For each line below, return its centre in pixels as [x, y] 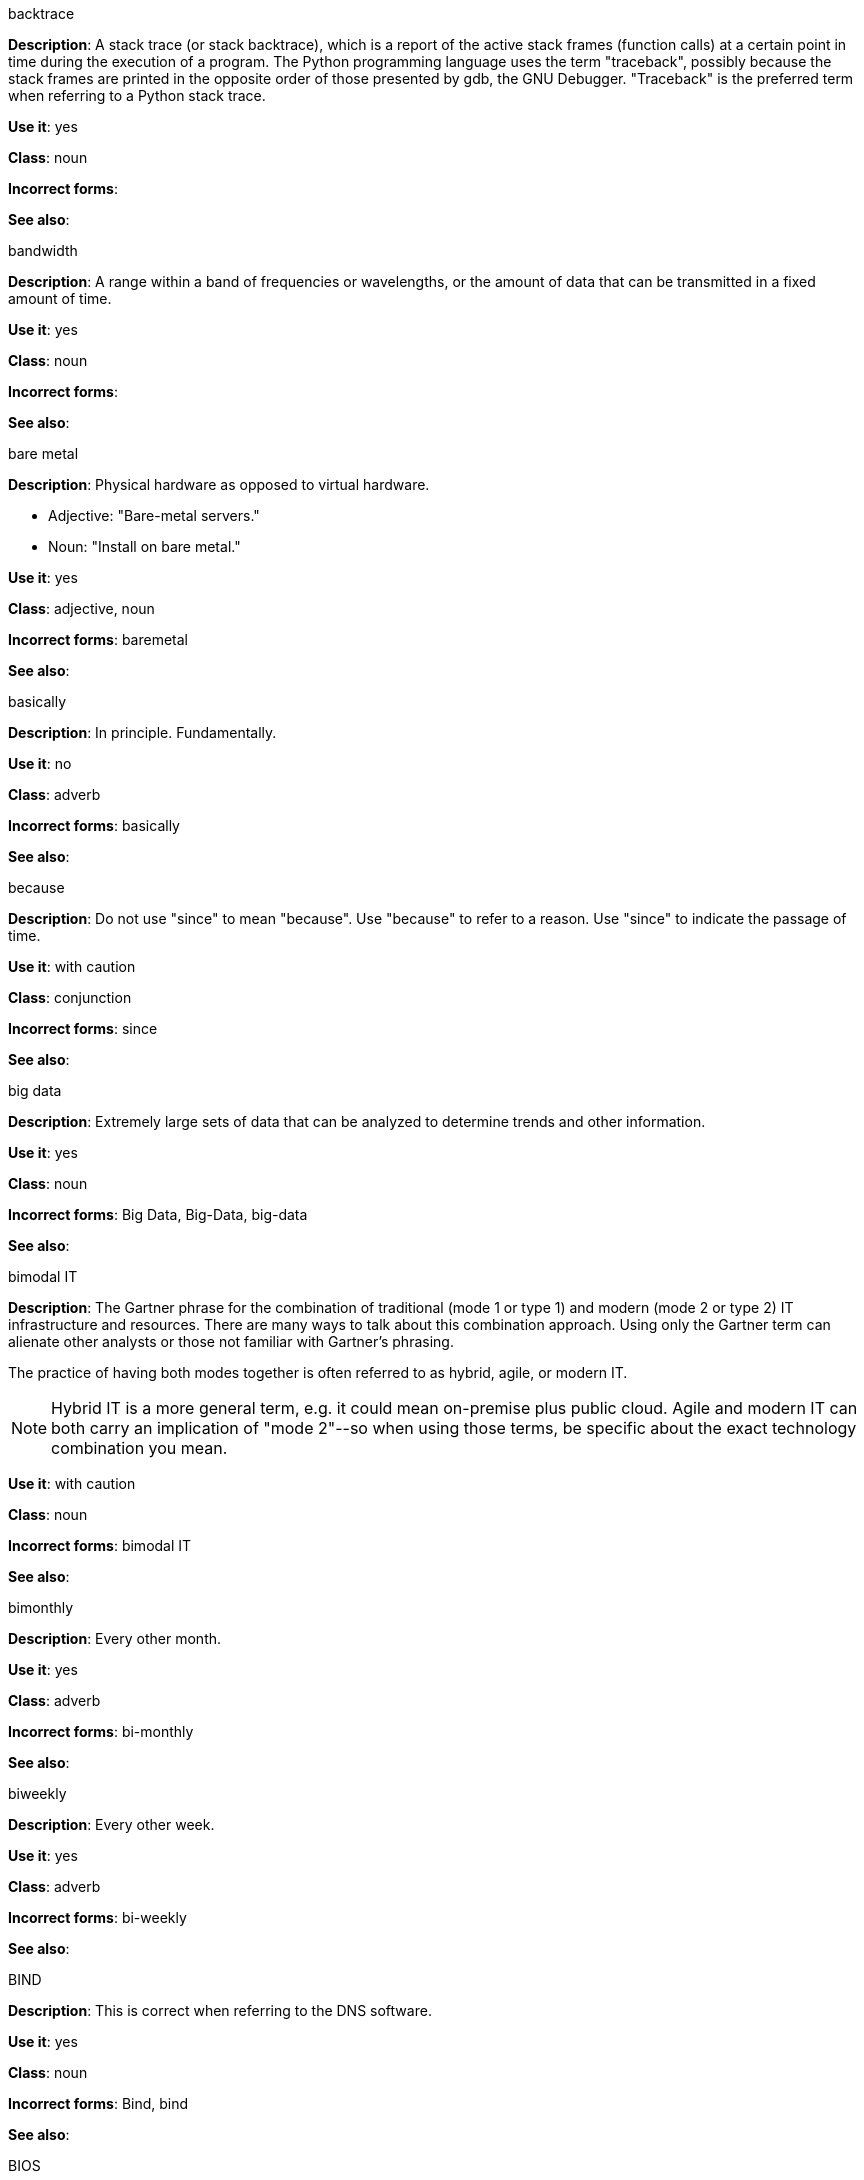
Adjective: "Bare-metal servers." [154, 515]
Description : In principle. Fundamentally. [142, 732]
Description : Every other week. [111, 1824]
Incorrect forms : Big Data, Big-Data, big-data [158, 1214]
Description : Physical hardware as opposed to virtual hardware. [219, 484]
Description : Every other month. [115, 1638]
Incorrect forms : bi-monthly [101, 1731]
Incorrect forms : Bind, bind [98, 2103]
